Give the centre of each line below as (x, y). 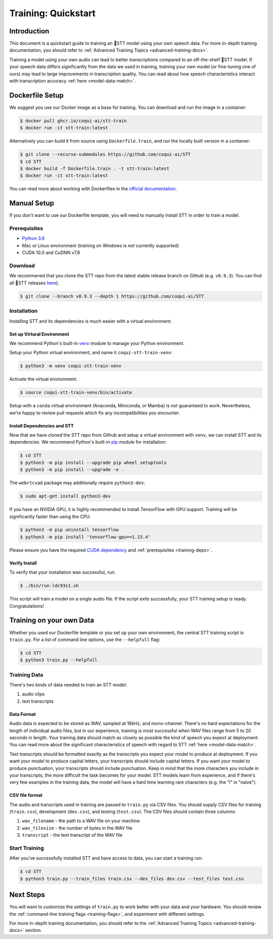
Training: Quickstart (53, 13)
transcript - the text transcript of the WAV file (72, 835)
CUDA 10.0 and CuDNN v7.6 (51, 252)
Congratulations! (27, 606)
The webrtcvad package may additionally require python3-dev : (77, 483)
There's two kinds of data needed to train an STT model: (68, 685)
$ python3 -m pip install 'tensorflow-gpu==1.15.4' (85, 537)
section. (34, 930)
